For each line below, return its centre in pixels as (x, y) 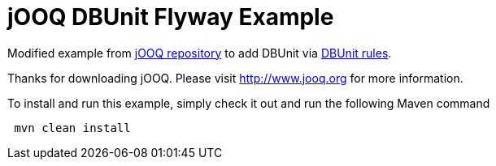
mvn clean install (72, 128)
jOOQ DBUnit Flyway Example (171, 17)
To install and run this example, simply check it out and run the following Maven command (249, 103)
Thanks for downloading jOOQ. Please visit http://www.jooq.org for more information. (235, 78)
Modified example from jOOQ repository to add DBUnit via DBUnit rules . (200, 53)
